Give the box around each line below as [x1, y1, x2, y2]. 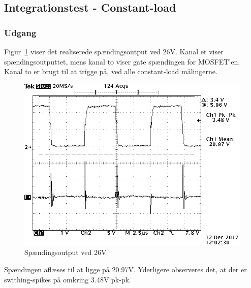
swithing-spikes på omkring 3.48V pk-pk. [4, 274, 131, 284]
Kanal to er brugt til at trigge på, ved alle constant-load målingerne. [4, 66, 217, 77]
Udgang [4, 26, 37, 39]
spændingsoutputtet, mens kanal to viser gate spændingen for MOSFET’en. [4, 56, 240, 67]
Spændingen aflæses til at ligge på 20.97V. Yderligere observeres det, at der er [4, 264, 247, 274]
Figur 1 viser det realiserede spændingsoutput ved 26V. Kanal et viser [4, 46, 224, 56]
